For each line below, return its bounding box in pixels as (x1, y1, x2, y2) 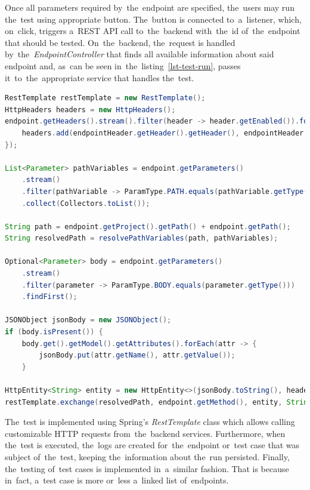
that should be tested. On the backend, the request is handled (5, 36, 235, 48)
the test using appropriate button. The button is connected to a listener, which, (5, 13, 302, 25)
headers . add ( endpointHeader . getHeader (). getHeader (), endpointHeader (21, 128, 304, 137)
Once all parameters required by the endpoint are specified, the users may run (5, 1, 294, 13)
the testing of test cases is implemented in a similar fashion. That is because (5, 462, 289, 474)
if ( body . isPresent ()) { (5, 328, 103, 337)
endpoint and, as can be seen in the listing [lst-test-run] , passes (5, 59, 241, 72)
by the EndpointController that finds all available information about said (5, 48, 274, 60)
